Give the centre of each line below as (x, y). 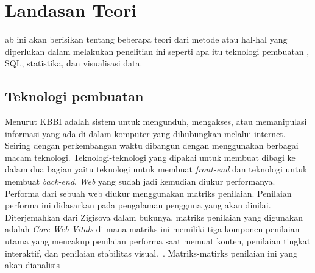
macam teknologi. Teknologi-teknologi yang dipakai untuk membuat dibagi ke (150, 157)
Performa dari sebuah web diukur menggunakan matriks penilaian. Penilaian (148, 193)
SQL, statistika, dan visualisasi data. (74, 63)
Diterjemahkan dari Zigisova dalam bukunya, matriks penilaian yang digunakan (154, 217)
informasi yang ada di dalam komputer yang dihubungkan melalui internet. (145, 133)
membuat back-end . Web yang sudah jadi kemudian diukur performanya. (140, 181)
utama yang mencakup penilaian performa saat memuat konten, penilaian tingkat (158, 241)
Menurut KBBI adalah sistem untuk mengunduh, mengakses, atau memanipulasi (156, 122)
